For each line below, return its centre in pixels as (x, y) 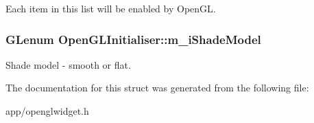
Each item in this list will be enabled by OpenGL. (111, 8)
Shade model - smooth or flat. (68, 64)
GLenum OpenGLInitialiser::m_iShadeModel (133, 39)
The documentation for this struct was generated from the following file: (157, 88)
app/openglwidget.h (47, 111)
